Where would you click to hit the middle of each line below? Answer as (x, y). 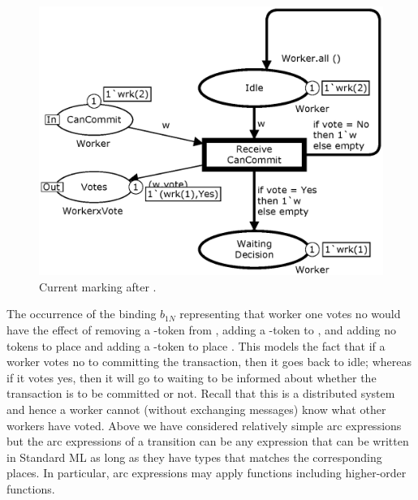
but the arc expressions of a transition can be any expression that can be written (208, 441)
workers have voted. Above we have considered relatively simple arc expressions (204, 425)
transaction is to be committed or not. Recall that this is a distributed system (201, 393)
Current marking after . (98, 286)
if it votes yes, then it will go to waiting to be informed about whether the (192, 377)
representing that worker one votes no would (290, 314)
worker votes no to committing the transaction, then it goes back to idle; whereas (209, 362)
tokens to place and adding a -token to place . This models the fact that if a (196, 345)
